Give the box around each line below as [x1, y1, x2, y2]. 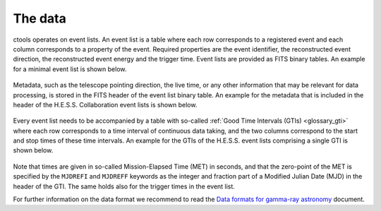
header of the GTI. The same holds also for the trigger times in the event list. [13, 182, 236, 191]
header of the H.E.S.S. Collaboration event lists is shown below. [13, 100, 198, 109]
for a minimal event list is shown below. [13, 64, 127, 73]
